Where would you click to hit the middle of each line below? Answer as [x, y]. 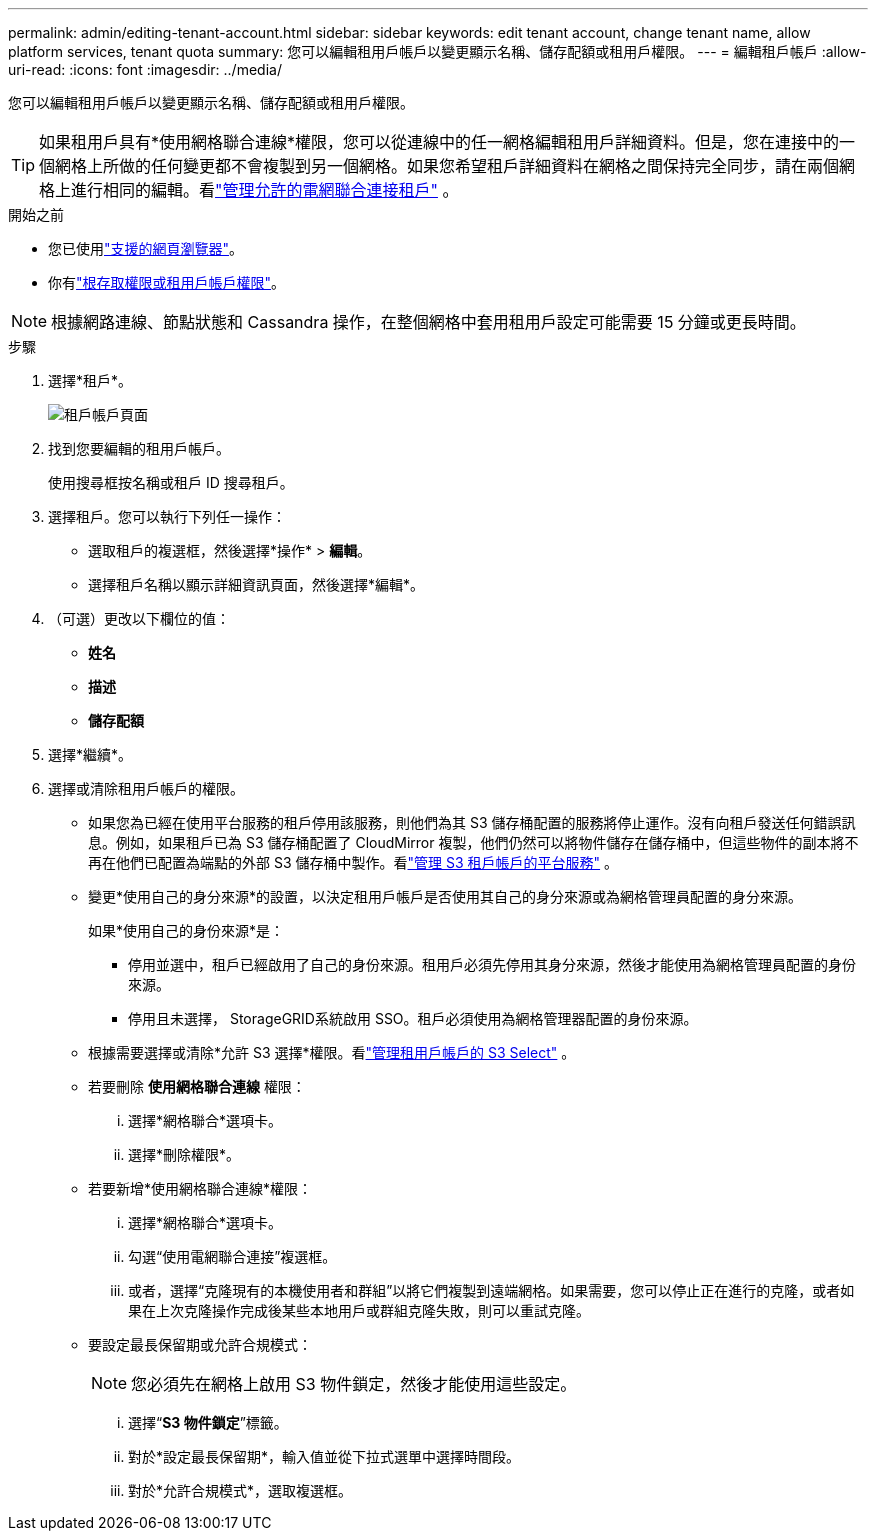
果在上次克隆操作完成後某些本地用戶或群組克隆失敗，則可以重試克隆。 [359, 1310]
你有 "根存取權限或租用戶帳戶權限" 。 [167, 282]
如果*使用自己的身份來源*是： [186, 930]
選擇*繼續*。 [90, 754]
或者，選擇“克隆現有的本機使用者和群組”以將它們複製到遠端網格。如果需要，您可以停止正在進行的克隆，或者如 [491, 1290]
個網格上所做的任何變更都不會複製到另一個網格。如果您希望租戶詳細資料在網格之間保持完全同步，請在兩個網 [447, 166]
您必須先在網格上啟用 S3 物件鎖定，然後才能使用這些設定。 [354, 1384]
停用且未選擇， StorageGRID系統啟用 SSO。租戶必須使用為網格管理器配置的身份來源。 [413, 1018]
